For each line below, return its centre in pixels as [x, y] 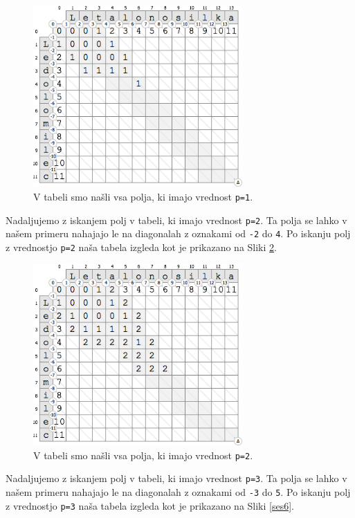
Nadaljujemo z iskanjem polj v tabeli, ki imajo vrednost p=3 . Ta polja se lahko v [176, 478]
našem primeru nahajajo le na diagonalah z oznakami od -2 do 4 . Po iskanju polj [178, 233]
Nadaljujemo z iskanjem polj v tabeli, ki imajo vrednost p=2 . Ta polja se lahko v [176, 220]
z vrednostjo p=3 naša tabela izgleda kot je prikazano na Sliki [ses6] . [150, 505]
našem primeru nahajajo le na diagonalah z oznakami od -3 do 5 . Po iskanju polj [178, 492]
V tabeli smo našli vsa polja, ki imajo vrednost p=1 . [143, 197]
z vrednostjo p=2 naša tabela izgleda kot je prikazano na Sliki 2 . [141, 247]
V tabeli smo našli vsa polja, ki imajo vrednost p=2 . [143, 455]
